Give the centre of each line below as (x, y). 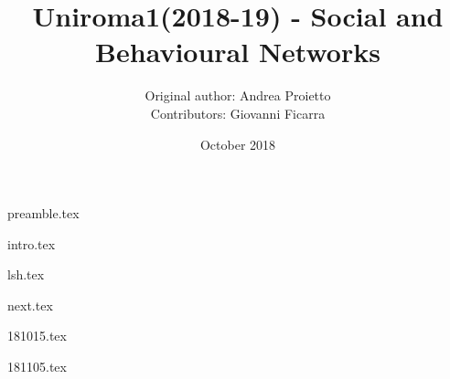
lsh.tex (26, 274)
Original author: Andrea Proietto (238, 95)
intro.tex (32, 243)
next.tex (30, 305)
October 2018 (238, 144)
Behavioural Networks (238, 52)
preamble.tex (43, 213)
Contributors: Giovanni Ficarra (238, 113)
